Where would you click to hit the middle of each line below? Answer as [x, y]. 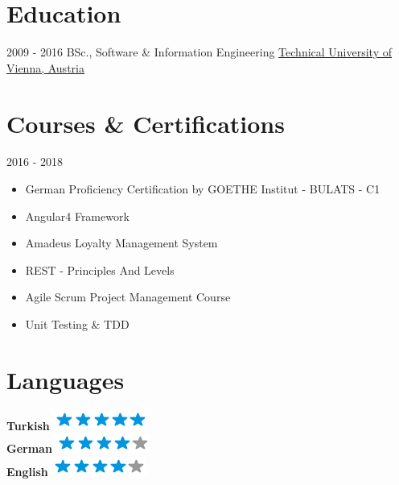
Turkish [28, 425]
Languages [66, 379]
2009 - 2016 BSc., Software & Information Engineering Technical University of [199, 52]
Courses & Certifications [146, 123]
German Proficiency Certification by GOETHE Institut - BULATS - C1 [203, 189]
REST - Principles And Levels [100, 269]
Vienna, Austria [45, 67]
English [27, 471]
